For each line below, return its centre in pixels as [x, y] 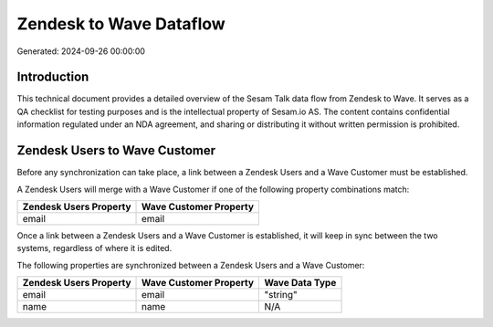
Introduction [53, 77]
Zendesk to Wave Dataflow [121, 24]
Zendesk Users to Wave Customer [116, 151]
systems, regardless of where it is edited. [94, 248]
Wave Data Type [300, 283]
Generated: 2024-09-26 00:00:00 [81, 51]
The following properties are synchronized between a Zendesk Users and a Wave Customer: [191, 265]
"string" [281, 295]
